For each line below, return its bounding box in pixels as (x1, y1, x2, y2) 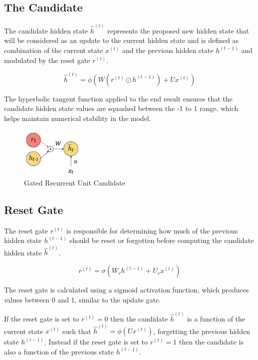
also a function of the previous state (4, 346, 114, 356)
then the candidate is (179, 336, 244, 347)
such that (62, 325, 91, 336)
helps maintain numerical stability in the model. (4, 113, 151, 123)
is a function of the (187, 313, 246, 323)
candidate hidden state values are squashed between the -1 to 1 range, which (4, 103, 239, 113)
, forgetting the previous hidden (153, 325, 250, 336)
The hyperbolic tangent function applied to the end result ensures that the (4, 93, 233, 103)
